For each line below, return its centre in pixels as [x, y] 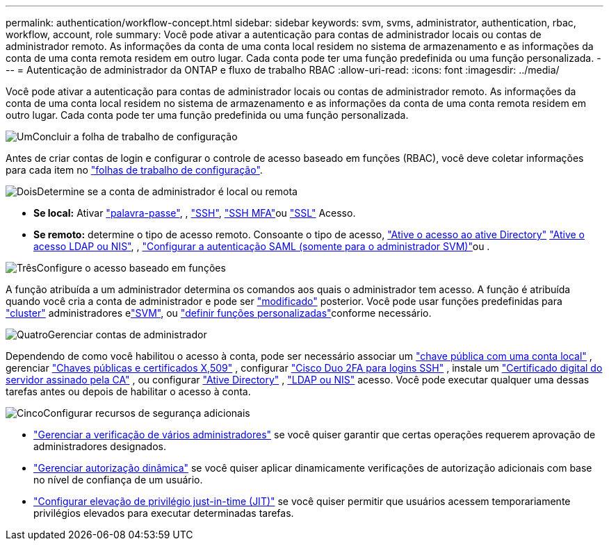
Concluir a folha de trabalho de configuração [135, 136]
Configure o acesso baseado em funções [131, 268]
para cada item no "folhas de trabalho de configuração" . [134, 170]
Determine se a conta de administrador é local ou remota [167, 191]
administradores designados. [100, 446]
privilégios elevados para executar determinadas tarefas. [164, 513]
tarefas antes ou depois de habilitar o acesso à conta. [128, 391]
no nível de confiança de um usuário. [118, 480]
